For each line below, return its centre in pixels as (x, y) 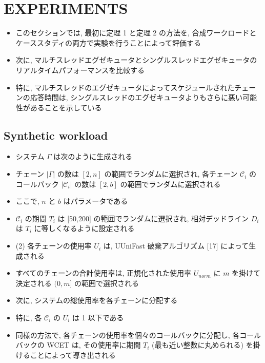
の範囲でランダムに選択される (170, 184)
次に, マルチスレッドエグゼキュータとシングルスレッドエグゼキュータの (136, 60)
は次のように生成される (93, 156)
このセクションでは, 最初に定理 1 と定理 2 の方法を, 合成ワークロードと (136, 33)
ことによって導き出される (73, 355)
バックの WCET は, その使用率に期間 (78, 345)
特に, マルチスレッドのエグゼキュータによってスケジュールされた (125, 87)
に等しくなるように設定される (84, 228)
